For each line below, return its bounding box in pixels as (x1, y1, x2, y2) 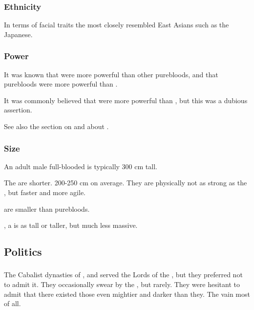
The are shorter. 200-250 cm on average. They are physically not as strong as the (4, 177, 247, 188)
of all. (4, 298, 21, 309)
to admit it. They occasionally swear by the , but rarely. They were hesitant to (4, 279, 240, 289)
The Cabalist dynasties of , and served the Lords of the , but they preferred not (4, 269, 243, 280)
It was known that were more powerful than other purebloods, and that (4, 69, 218, 79)
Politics (4, 244, 42, 259)
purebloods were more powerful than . (4, 79, 118, 89)
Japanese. (4, 29, 33, 39)
